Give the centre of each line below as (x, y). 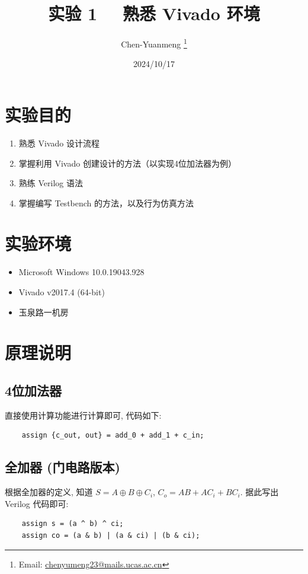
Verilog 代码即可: (37, 503)
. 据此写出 (259, 492)
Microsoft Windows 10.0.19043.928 (81, 272)
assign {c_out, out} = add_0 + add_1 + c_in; (113, 436)
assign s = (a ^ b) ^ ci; (73, 524)
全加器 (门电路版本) (62, 467)
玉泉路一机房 (44, 312)
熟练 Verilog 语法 (51, 183)
